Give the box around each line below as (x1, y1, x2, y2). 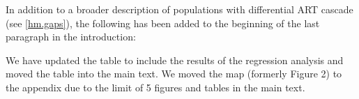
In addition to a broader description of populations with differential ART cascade (6, 2, 353, 16)
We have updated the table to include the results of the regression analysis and (6, 52, 344, 67)
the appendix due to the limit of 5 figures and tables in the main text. (6, 79, 305, 94)
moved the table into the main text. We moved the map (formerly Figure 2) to (6, 66, 342, 81)
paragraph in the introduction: (6, 29, 136, 44)
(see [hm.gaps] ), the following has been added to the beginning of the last (6, 15, 320, 30)
